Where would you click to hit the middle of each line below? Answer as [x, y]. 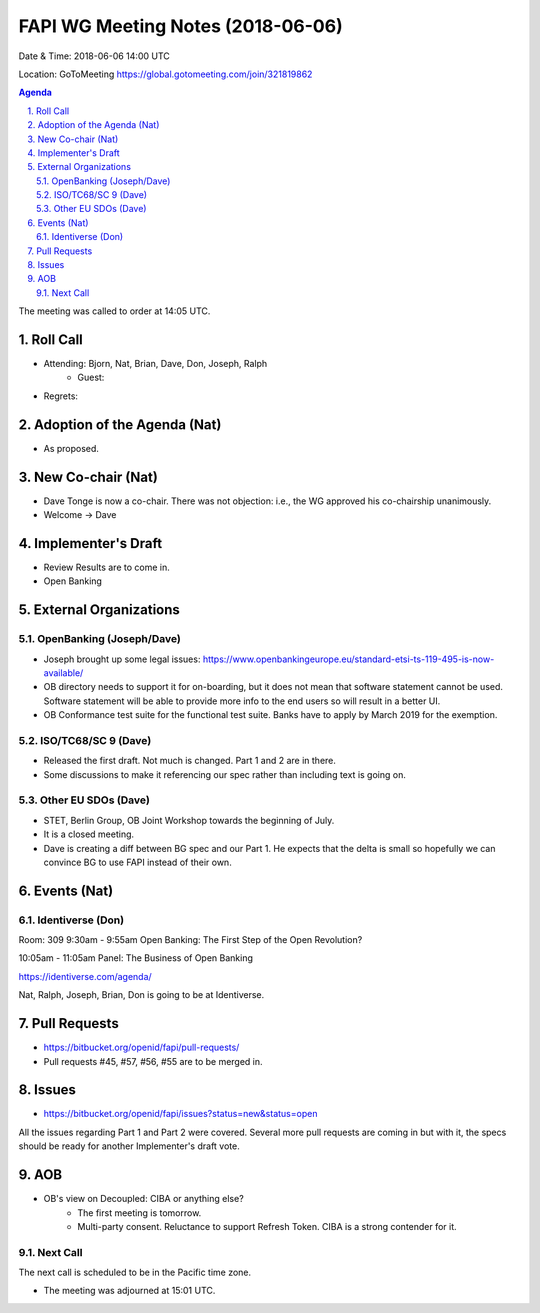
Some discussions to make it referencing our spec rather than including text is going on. [225, 774]
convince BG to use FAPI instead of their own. [137, 862]
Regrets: [61, 396]
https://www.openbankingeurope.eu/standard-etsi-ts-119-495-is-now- [348, 659]
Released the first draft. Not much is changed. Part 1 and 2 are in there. [190, 761]
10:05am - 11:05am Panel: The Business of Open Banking [136, 958]
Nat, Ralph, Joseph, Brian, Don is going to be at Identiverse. [141, 995]
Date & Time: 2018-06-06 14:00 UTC [94, 56]
